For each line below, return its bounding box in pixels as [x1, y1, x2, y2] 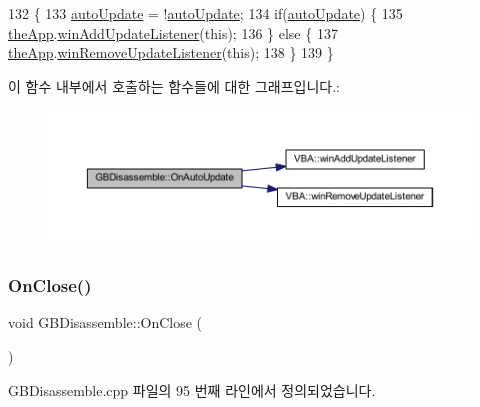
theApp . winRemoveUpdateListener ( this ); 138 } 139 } [8, 42, 334, 63]
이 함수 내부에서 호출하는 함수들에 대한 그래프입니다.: [8, 75, 340, 96]
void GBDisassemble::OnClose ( [8, 312, 203, 333]
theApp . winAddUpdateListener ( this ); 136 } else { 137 [8, 22, 338, 43]
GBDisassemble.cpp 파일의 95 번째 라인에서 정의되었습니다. [8, 379, 376, 400]
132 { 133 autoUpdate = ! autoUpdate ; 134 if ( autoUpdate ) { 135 [8, 3, 403, 23]
